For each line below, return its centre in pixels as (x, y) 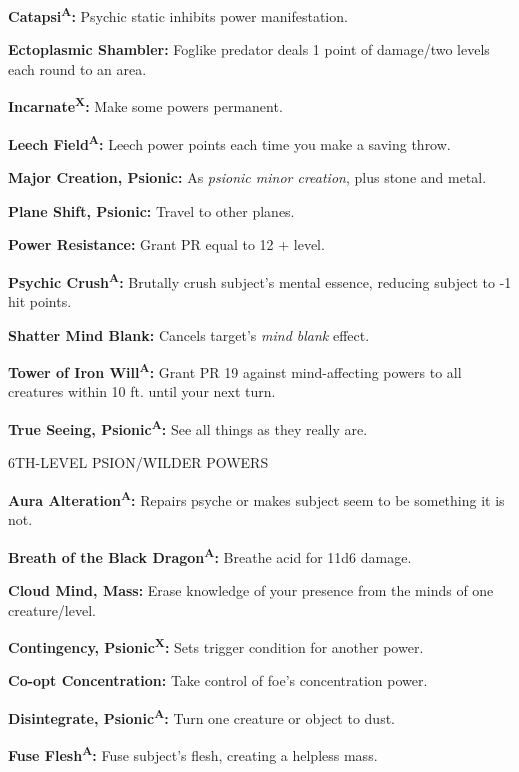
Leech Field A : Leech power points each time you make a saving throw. (229, 142)
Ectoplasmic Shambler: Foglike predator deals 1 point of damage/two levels (249, 49)
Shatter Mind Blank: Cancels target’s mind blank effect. (189, 334)
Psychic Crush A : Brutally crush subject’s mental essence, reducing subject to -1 (260, 280)
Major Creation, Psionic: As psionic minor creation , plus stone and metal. (247, 176)
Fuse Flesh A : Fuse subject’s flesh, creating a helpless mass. (193, 753)
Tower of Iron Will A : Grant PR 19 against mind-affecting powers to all (235, 370)
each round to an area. (77, 68)
